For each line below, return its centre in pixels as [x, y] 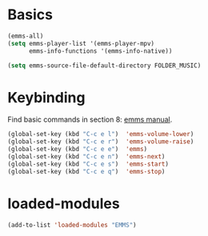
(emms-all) [26, 36]
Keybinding [46, 97]
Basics [30, 15]
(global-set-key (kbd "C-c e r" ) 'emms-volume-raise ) [101, 142]
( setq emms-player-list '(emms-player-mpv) [81, 43]
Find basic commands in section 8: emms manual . [90, 120]
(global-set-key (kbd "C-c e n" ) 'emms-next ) [86, 157]
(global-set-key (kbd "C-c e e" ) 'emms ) [78, 150]
